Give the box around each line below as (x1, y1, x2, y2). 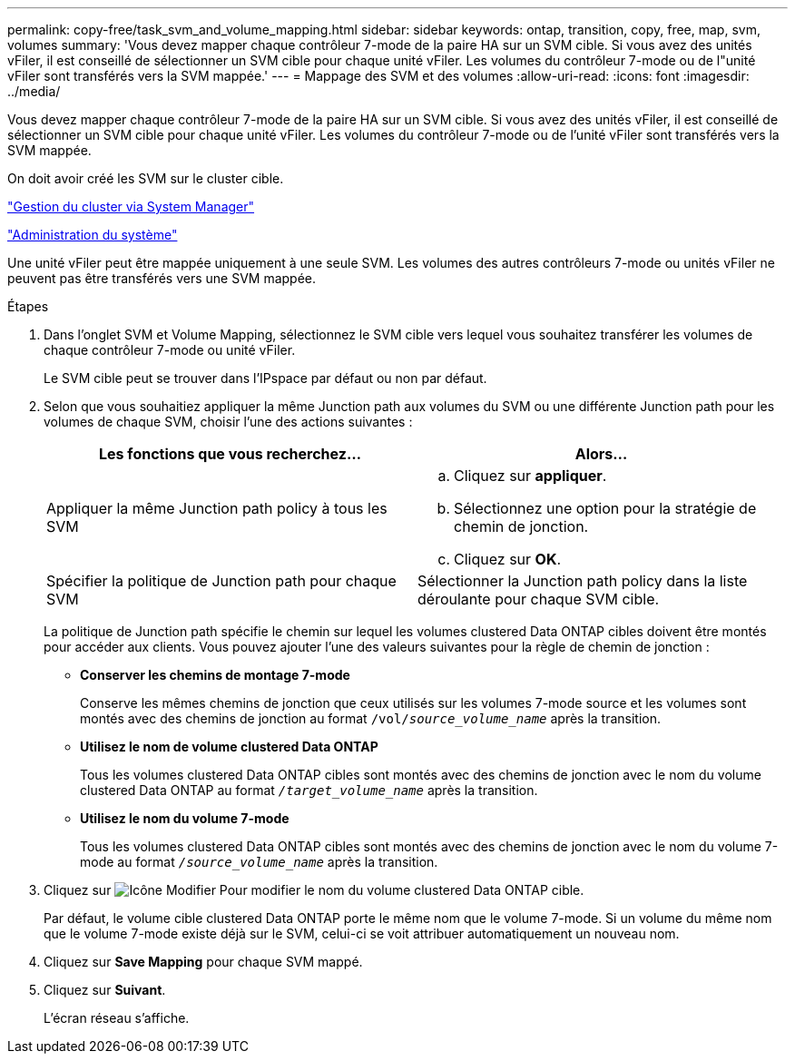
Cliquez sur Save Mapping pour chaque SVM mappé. (44, 954, 363, 969)
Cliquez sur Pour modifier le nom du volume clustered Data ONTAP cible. (44, 882, 584, 898)
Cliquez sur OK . (454, 550, 562, 568)
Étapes (7, 299, 49, 314)
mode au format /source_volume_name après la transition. (80, 854, 438, 869)
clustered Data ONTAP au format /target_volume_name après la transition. (80, 782, 538, 798)
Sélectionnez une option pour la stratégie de (454, 499, 757, 517)
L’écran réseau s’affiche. (44, 1010, 190, 1026)
